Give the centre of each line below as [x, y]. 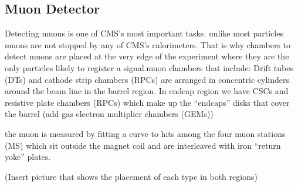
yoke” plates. [28, 157]
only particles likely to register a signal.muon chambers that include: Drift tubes [149, 67]
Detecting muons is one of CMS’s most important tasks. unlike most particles [144, 33]
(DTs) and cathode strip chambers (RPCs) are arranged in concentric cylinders [147, 79]
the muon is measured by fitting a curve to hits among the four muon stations [145, 133]
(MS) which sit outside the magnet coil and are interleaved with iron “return [143, 145]
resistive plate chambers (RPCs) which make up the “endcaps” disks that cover [147, 102]
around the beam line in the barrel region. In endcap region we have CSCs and [147, 91]
